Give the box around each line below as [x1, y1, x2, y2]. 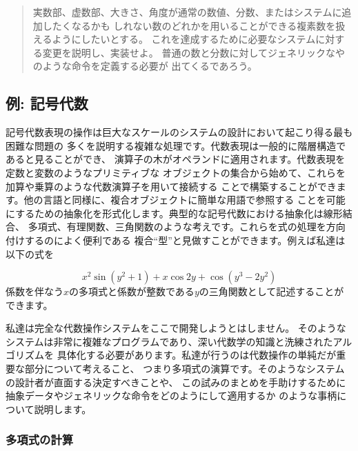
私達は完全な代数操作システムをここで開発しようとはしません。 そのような [6, 321, 346, 335]
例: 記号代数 [6, 92, 88, 114]
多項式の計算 [6, 431, 74, 448]
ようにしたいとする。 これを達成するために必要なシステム [52, 32, 316, 46]
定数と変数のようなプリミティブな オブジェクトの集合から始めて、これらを [6, 165, 346, 179]
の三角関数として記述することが [199, 284, 344, 299]
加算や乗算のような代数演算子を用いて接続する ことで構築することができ [6, 179, 337, 193]
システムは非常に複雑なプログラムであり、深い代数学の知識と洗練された [6, 334, 333, 348]
